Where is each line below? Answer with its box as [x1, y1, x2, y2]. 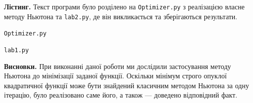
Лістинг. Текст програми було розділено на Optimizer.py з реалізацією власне [4, 1, 245, 11]
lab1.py [4, 46, 29, 54]
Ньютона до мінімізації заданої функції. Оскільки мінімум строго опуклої [4, 70, 227, 81]
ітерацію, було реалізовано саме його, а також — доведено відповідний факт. [4, 90, 238, 100]
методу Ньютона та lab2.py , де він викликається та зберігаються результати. [4, 11, 238, 21]
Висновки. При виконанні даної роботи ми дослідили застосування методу [4, 61, 231, 71]
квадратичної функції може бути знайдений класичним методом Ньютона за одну [4, 80, 249, 90]
